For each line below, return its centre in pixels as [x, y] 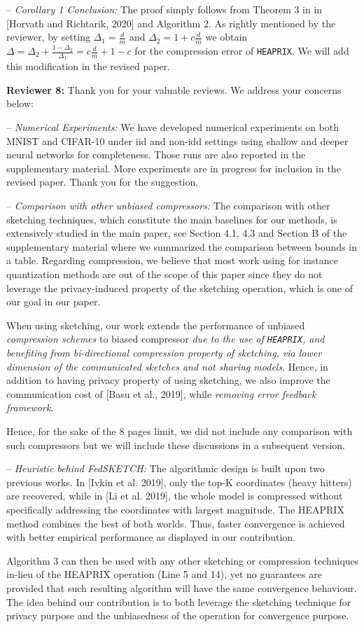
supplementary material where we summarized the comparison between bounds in [182, 246]
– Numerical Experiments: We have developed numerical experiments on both [173, 127]
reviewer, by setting [48, 37]
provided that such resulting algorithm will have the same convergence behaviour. [182, 587]
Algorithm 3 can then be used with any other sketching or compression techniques [183, 560]
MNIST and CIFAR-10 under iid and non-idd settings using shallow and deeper [177, 140]
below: [20, 103]
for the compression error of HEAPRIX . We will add [242, 51]
